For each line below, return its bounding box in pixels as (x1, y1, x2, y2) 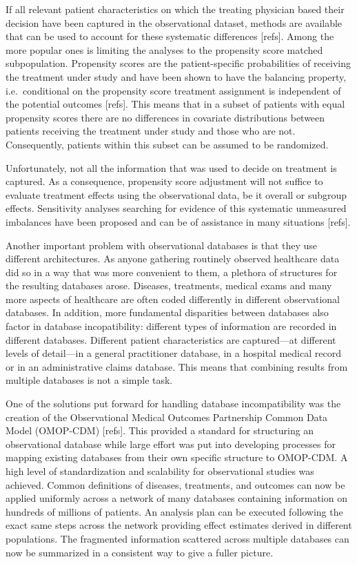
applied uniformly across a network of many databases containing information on (6, 491, 347, 505)
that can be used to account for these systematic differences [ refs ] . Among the (6, 29, 334, 43)
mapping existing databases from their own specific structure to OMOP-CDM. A (6, 450, 348, 465)
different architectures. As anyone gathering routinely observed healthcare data (6, 251, 340, 266)
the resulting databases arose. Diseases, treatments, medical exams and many (6, 278, 332, 293)
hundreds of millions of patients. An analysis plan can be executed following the (6, 504, 343, 518)
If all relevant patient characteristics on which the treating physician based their (6, 2, 345, 16)
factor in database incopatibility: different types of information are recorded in (6, 319, 337, 333)
